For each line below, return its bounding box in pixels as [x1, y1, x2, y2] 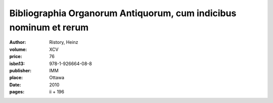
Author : [9, 39, 26, 45]
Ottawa [49, 75, 65, 81]
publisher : [9, 67, 32, 73]
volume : [9, 46, 27, 53]
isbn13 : [9, 61, 25, 67]
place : [9, 75, 23, 81]
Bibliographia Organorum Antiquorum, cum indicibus [9, 8, 237, 19]
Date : [9, 81, 21, 88]
